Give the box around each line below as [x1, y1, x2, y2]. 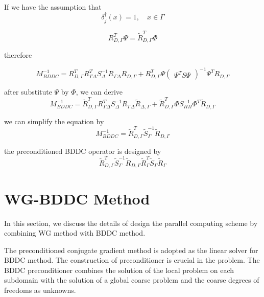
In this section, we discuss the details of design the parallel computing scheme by [4, 217, 258, 228]
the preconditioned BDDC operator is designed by [4, 145, 161, 156]
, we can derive [76, 86, 123, 97]
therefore [4, 50, 32, 60]
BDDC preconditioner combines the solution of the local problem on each [4, 264, 234, 275]
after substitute [4, 86, 52, 97]
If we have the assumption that [4, 2, 102, 12]
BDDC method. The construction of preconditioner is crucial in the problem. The [4, 255, 260, 265]
